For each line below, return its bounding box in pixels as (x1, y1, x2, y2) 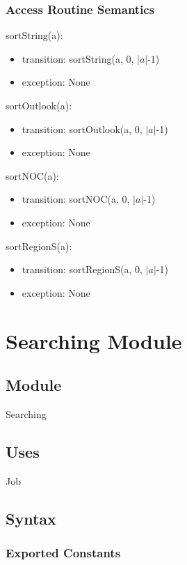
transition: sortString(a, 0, (22, 51, 134, 65)
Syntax (6, 507, 56, 529)
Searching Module (6, 326, 182, 355)
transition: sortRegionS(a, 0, (22, 262, 143, 277)
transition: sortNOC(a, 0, (22, 192, 130, 206)
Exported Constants (6, 544, 121, 562)
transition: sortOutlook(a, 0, (22, 121, 143, 136)
